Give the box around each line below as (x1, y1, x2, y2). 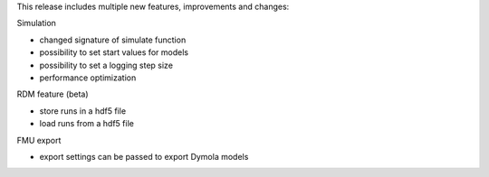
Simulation (16, 18, 56, 29)
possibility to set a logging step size (39, 60, 174, 70)
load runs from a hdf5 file (39, 118, 135, 129)
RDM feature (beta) (16, 88, 90, 99)
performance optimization (39, 72, 137, 83)
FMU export (16, 135, 62, 145)
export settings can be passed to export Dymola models (39, 151, 249, 162)
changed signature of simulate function (39, 34, 187, 45)
